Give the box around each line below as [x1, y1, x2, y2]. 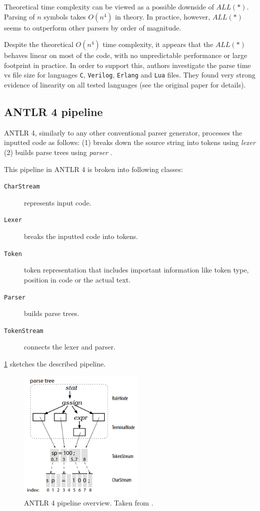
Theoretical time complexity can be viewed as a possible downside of [4, 1, 214, 11]
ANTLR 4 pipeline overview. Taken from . [24, 497, 154, 507]
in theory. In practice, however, [115, 11, 210, 21]
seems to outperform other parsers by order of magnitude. [4, 22, 181, 32]
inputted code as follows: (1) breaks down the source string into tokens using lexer [4, 137, 256, 147]
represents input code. [24, 197, 91, 207]
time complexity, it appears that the [102, 39, 214, 49]
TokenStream [4, 327, 43, 334]
